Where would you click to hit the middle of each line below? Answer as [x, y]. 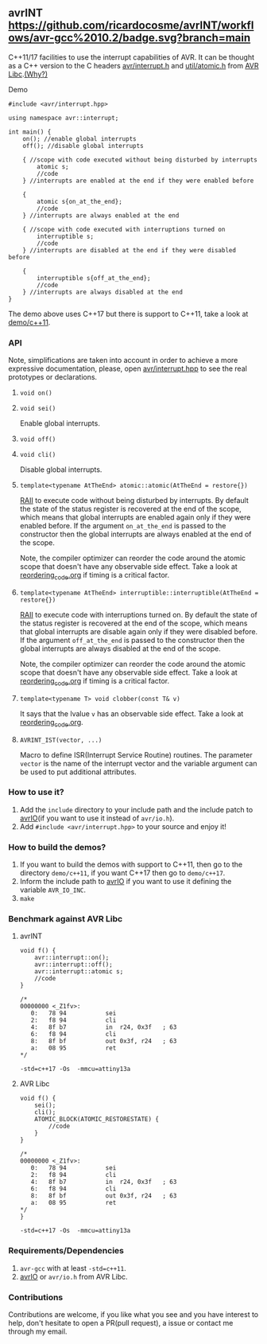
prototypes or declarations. [53, 377]
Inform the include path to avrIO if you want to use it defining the [126, 882]
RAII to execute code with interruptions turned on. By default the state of [139, 614]
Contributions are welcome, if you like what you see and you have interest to [133, 1314]
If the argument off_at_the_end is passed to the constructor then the [132, 640]
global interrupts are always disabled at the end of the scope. [120, 649]
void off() [38, 440]
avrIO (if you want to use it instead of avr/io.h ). [97, 818]
